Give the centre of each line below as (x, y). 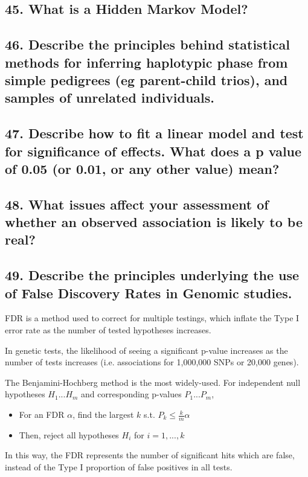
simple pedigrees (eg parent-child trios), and (146, 79)
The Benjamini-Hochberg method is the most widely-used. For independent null (153, 382)
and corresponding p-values (131, 394)
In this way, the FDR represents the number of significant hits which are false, (150, 455)
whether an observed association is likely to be (154, 222)
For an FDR (42, 415)
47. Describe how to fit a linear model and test (154, 133)
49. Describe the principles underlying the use (152, 275)
